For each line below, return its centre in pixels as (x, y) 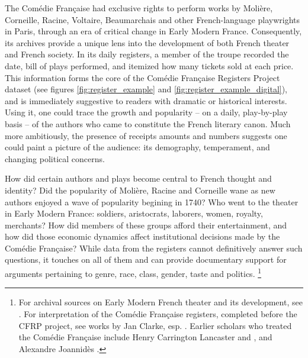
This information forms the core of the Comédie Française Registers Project (142, 77)
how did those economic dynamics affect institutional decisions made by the (142, 236)
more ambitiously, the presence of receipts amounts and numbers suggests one (146, 135)
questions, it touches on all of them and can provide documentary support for (146, 259)
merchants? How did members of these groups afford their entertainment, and (146, 225)
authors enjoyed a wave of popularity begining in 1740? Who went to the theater (152, 201)
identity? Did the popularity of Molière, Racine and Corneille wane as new (140, 190)
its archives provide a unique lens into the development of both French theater (147, 42)
